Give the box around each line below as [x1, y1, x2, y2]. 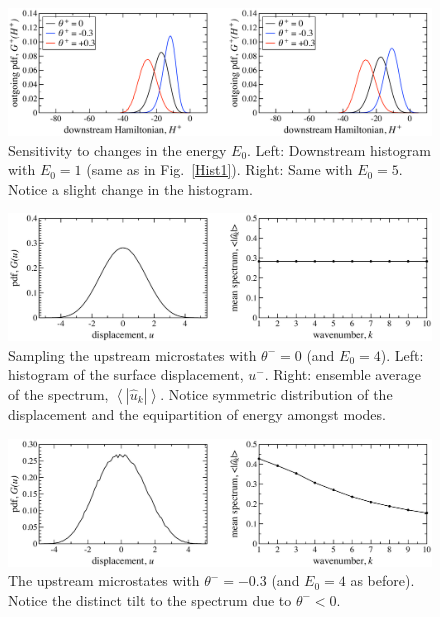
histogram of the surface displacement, [8, 364, 244, 385]
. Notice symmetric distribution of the [160, 384, 393, 405]
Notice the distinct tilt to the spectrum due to [8, 589, 292, 610]
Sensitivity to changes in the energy [8, 139, 227, 160]
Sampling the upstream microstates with [8, 344, 257, 365]
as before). [350, 570, 415, 591]
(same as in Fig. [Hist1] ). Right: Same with [86, 159, 353, 180]
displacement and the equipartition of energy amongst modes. [8, 404, 386, 425]
